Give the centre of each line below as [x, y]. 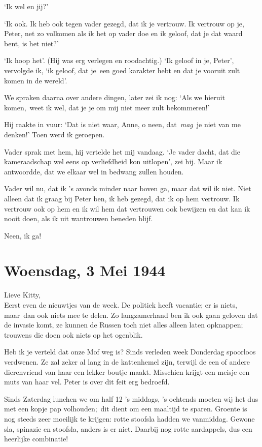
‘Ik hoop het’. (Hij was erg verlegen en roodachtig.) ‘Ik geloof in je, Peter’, [119, 60]
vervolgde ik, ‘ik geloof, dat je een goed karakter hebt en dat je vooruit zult [122, 70]
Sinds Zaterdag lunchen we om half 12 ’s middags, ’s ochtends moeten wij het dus [131, 398]
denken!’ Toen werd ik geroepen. [54, 134]
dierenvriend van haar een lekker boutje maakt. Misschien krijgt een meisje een [127, 371]
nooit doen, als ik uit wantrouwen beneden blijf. [79, 218]
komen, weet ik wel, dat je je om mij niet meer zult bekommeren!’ [107, 107]
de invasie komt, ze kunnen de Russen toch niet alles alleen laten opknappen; [124, 325]
